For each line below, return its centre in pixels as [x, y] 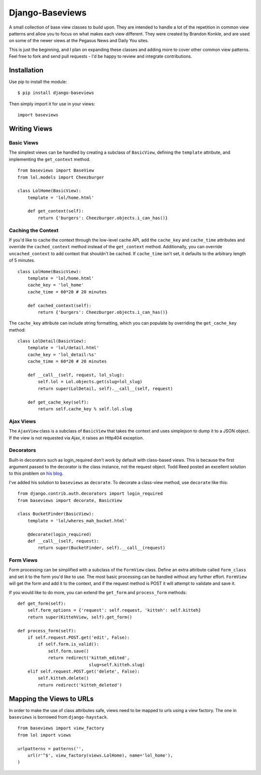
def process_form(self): [47, 631]
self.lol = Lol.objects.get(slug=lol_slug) [90, 382]
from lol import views [44, 735]
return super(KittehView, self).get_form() [80, 617]
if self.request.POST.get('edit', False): [79, 638]
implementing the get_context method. [50, 159]
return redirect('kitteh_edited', [89, 658]
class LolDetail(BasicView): [52, 341]
